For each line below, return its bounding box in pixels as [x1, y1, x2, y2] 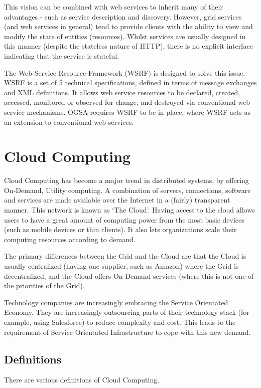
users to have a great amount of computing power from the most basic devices [4, 214, 244, 225]
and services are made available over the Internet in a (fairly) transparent [4, 195, 230, 205]
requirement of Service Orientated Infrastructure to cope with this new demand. [4, 326, 251, 337]
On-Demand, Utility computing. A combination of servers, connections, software [4, 184, 251, 195]
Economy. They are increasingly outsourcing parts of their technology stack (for [4, 307, 249, 317]
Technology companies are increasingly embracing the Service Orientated [4, 297, 228, 307]
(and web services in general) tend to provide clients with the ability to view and [4, 21, 253, 32]
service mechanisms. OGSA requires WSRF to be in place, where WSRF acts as [4, 106, 251, 117]
